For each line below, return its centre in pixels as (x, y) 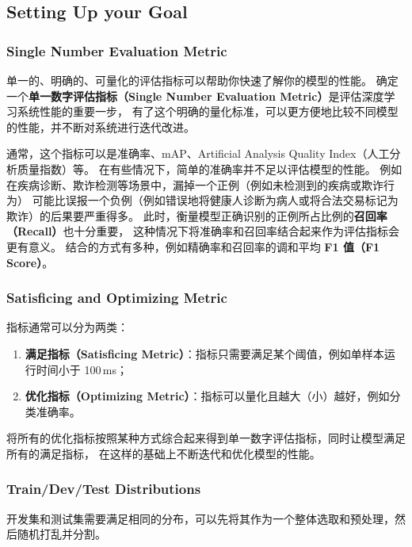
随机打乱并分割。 (61, 534)
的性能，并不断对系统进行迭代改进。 (101, 126)
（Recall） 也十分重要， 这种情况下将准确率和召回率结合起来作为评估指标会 (203, 231)
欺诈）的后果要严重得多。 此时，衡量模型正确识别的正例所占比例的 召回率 (197, 215)
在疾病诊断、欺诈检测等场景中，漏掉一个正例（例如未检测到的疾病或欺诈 (195, 184)
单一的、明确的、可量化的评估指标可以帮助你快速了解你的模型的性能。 (189, 80)
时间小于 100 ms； (82, 369)
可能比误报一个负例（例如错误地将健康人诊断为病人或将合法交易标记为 (215, 200)
